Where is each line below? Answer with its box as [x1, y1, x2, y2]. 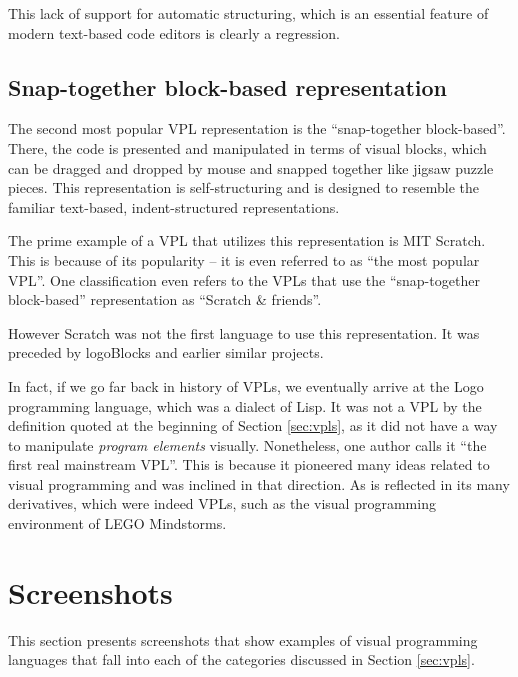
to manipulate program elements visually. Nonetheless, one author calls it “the [8, 434, 487, 455]
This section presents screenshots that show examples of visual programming [8, 629, 478, 650]
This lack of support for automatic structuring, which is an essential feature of [8, 3, 489, 23]
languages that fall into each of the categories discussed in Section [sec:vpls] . [8, 649, 475, 670]
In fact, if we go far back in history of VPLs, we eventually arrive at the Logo [8, 375, 484, 396]
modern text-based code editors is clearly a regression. [8, 22, 340, 43]
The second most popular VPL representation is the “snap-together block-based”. [8, 118, 506, 139]
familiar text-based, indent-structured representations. [8, 196, 340, 217]
